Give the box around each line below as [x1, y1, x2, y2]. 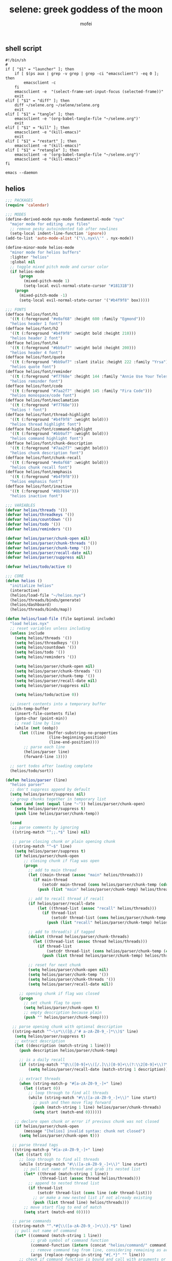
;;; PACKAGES [5, 198, 33, 203]
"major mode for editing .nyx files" [10, 221, 91, 227]
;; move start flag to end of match [24, 1204, 102, 1210]
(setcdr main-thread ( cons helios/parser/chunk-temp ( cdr [41, 882, 168, 888]
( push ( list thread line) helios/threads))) [32, 1200, 130, 1205]
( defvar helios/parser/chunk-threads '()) [5, 541, 97, 546]
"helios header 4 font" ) [10, 350, 63, 355]
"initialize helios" [10, 583, 54, 588]
